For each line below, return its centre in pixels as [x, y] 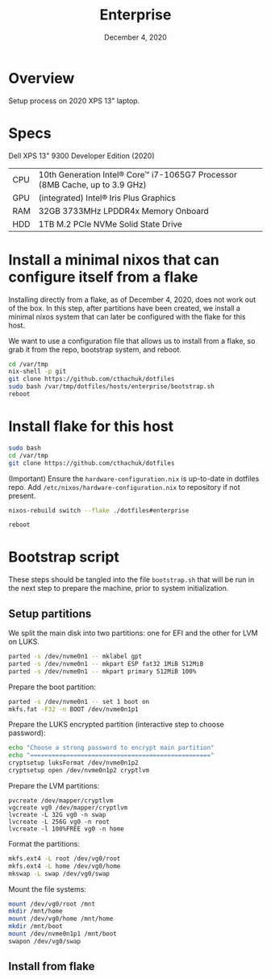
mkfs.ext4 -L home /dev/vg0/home [65, 866]
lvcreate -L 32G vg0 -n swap [57, 814]
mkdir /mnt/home [35, 911]
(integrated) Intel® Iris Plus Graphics [107, 198]
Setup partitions [50, 614]
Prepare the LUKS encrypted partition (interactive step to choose [116, 725]
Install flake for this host [91, 427]
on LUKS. [24, 642]
